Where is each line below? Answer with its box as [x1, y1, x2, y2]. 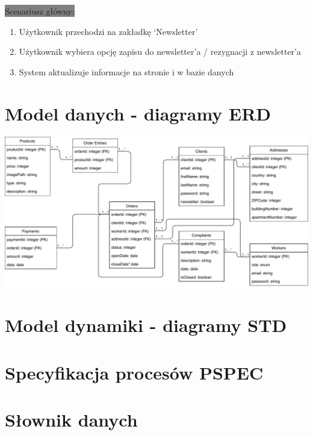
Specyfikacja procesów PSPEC [5, 360, 264, 384]
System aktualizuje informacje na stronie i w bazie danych [19, 65, 234, 78]
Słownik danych [5, 407, 138, 432]
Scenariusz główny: [5, 5, 75, 17]
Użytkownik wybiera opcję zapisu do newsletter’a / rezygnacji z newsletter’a [19, 45, 301, 58]
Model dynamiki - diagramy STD [5, 313, 287, 337]
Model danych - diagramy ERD [5, 101, 271, 125]
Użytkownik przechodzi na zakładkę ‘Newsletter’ [19, 25, 198, 37]
